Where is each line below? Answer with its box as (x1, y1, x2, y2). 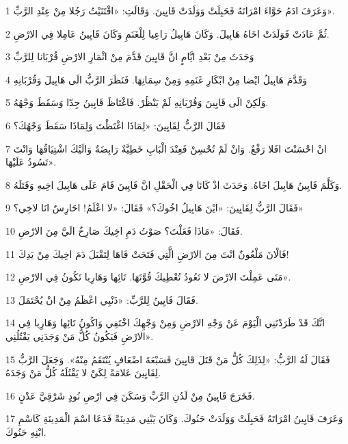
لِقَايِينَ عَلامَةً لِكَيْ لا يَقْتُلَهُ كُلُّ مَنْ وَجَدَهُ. (5, 365, 161, 380)
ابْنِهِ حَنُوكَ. (5, 424, 46, 439)
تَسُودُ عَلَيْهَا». (5, 155, 57, 169)
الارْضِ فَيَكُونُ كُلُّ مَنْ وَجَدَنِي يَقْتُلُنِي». (5, 328, 154, 343)
